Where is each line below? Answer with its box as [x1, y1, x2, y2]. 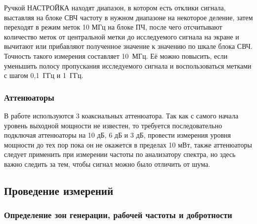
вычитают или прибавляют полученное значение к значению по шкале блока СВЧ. [4, 41, 253, 51]
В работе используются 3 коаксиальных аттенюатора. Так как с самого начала [4, 110, 239, 120]
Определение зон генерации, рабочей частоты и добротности [4, 209, 232, 221]
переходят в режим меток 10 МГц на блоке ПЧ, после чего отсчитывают [4, 22, 222, 32]
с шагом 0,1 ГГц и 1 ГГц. [4, 70, 84, 80]
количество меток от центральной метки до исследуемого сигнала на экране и [4, 31, 239, 41]
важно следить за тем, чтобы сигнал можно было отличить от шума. [4, 158, 211, 169]
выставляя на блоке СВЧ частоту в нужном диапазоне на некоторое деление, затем [4, 12, 253, 22]
